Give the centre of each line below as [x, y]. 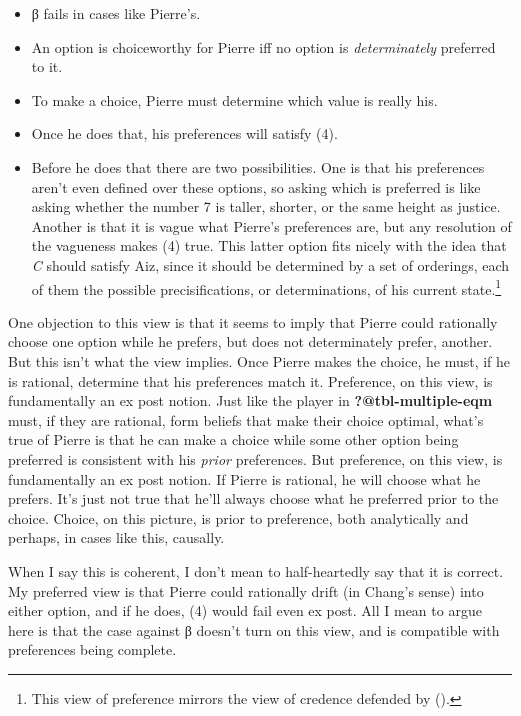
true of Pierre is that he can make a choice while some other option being [233, 439]
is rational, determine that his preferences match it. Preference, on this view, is [250, 380]
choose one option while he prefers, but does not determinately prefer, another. [250, 341]
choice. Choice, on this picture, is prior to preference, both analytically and [238, 517]
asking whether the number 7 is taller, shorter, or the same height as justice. [266, 206]
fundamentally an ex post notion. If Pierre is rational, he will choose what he [244, 478]
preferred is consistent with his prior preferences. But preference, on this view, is [255, 458]
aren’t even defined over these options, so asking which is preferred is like [256, 186]
